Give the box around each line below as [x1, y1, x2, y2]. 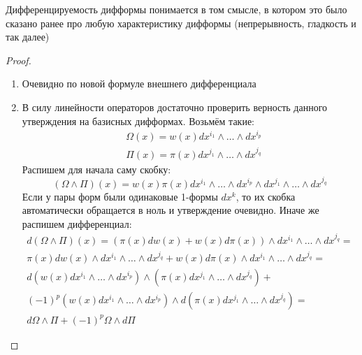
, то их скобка [236, 189, 296, 203]
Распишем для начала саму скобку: [22, 161, 171, 176]
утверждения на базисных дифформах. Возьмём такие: [22, 113, 255, 128]
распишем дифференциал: [22, 216, 132, 231]
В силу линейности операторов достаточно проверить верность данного [22, 99, 328, 114]
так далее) [6, 29, 50, 44]
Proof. [6, 52, 31, 67]
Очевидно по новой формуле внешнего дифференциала [22, 76, 256, 91]
